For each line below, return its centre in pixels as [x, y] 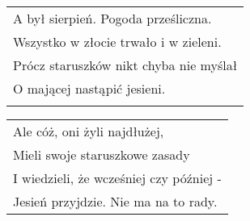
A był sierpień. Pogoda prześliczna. [112, 18]
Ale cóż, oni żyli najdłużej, [89, 131]
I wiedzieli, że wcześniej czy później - [117, 178]
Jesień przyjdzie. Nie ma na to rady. [115, 201]
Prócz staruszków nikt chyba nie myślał [125, 65]
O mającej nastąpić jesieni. [89, 88]
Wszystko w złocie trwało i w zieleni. [117, 42]
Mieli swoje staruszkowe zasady [102, 154]
